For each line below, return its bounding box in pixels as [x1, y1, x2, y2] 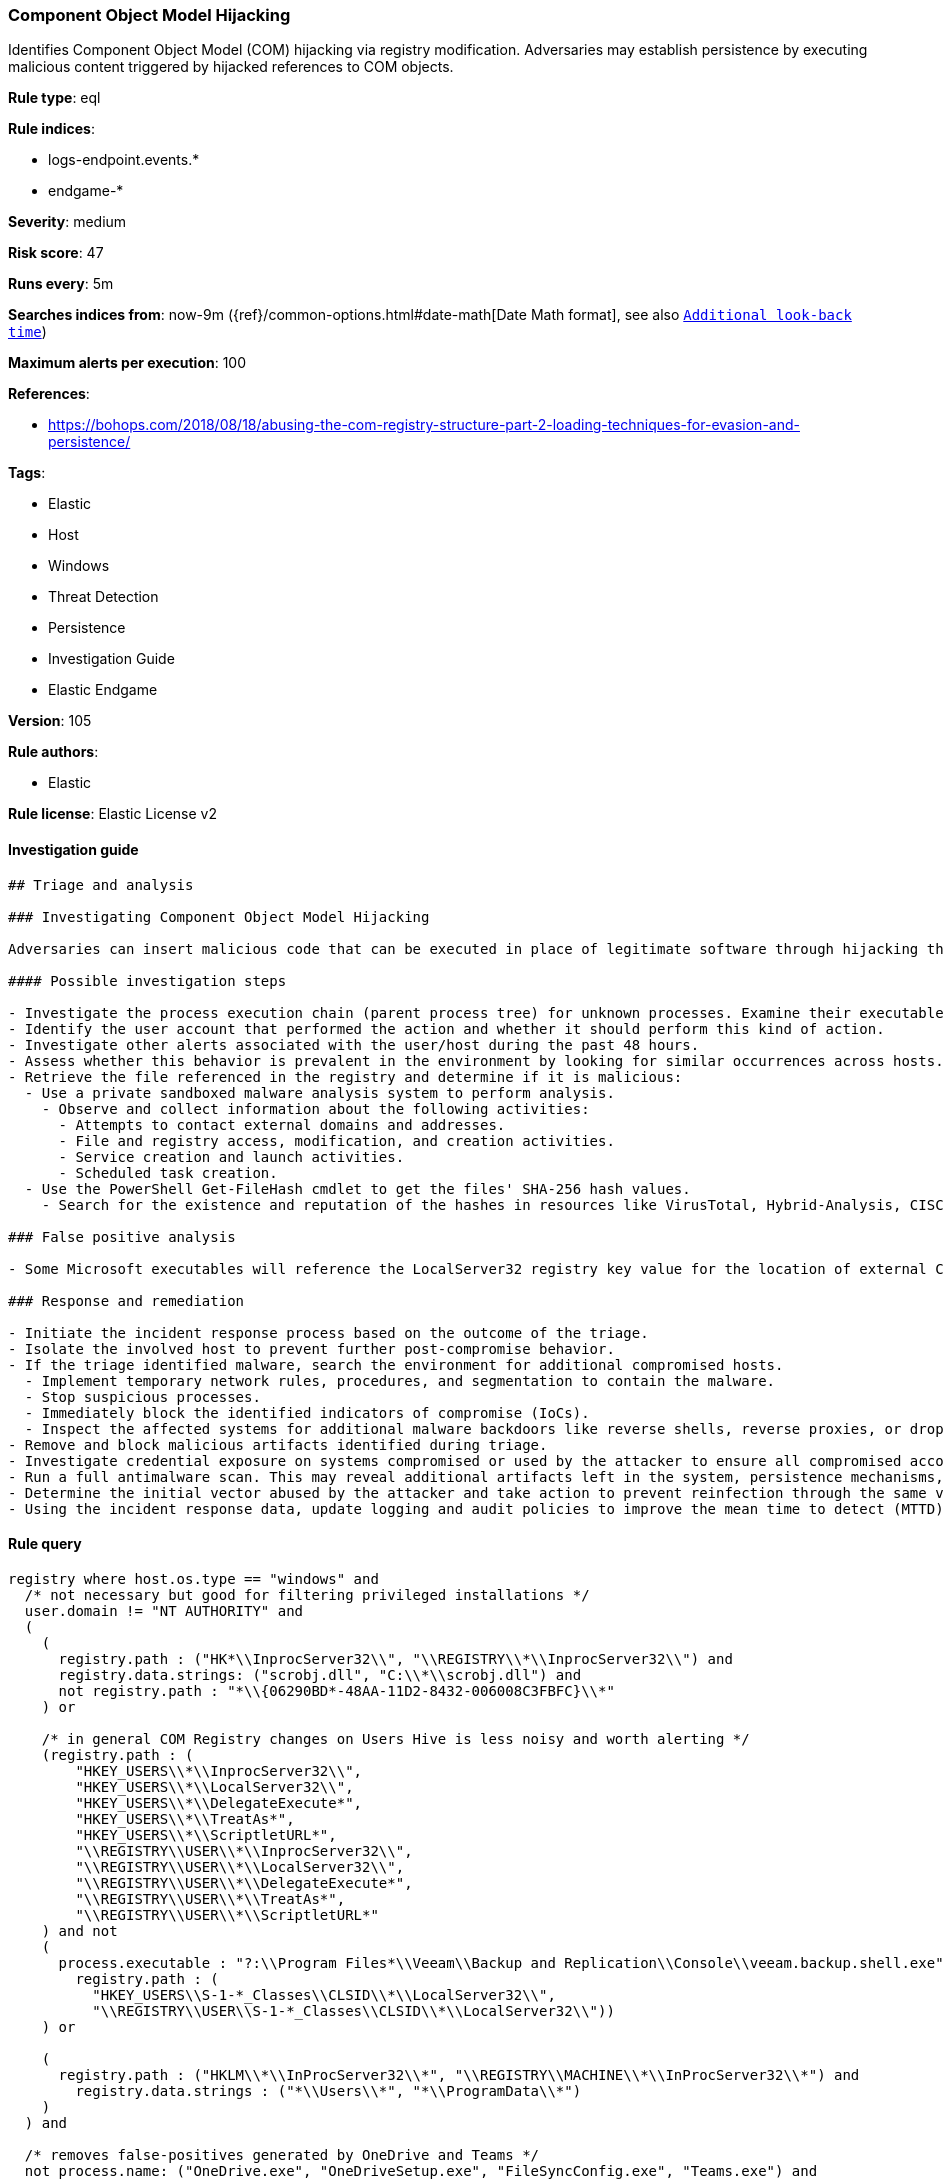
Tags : [8, 464, 46, 482]
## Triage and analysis [8, 876, 194, 893]
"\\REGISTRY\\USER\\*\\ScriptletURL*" [75, 1906, 379, 1923]
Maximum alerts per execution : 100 [8, 354, 247, 372]
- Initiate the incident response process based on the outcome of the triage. [8, 1324, 649, 1341]
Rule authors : [8, 743, 99, 761]
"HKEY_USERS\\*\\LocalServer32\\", [75, 1778, 354, 1795]
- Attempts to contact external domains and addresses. [58, 1116, 506, 1133]
